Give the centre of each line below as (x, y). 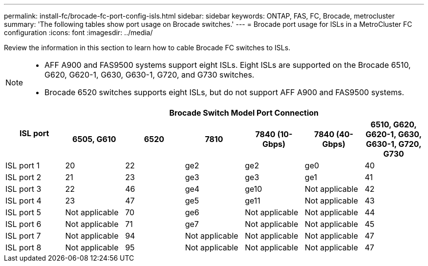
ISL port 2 (23, 177)
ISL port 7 (23, 236)
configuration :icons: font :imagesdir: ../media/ (78, 32)
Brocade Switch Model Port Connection (244, 113)
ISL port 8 (23, 247)
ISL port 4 (23, 201)
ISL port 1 (23, 165)
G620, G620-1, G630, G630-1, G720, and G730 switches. (150, 75)
